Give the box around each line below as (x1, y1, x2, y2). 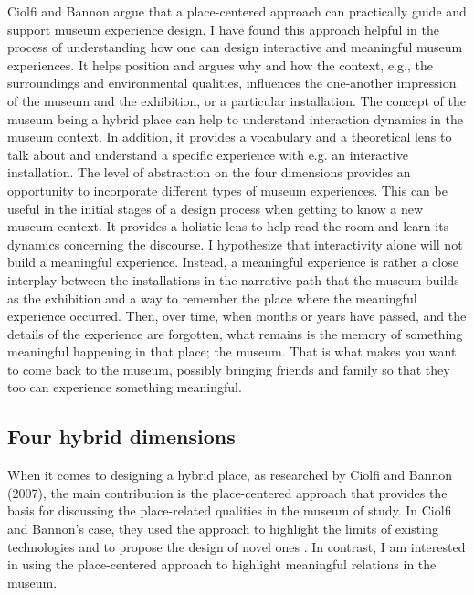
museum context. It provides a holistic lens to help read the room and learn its (7, 217, 449, 236)
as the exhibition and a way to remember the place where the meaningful (7, 288, 417, 307)
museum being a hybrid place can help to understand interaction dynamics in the (7, 109, 463, 128)
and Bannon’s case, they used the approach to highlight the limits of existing (7, 519, 438, 538)
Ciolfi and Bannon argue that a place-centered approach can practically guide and (7, 2, 467, 20)
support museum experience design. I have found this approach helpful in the (7, 19, 439, 38)
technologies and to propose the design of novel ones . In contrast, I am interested (7, 537, 466, 556)
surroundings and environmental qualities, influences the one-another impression (7, 73, 457, 92)
